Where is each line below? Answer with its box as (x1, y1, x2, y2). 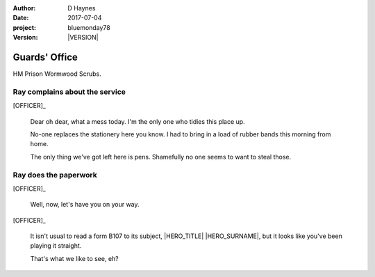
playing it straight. (30, 242, 82, 250)
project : (12, 23, 36, 31)
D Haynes (67, 4, 96, 12)
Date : (12, 14, 29, 22)
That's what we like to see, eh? (30, 254, 119, 262)
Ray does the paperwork (12, 170, 97, 180)
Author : (12, 4, 36, 12)
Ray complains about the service (12, 87, 126, 97)
